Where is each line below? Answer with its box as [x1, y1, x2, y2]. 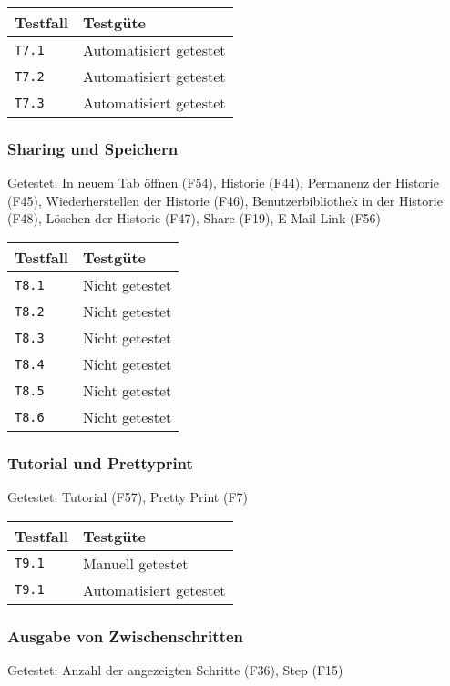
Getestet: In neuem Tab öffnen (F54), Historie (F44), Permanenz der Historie [7, 173, 439, 192]
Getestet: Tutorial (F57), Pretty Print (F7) [7, 487, 248, 507]
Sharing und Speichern [7, 137, 179, 159]
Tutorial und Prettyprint [7, 451, 193, 474]
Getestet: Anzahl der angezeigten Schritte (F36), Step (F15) [7, 660, 343, 680]
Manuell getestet [82, 552, 189, 574]
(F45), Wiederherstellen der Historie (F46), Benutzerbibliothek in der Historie [7, 190, 443, 210]
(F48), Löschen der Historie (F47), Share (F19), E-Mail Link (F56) [7, 209, 381, 228]
